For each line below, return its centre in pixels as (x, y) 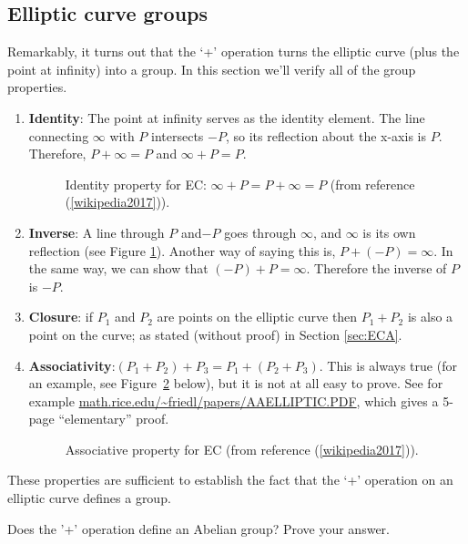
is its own (389, 232)
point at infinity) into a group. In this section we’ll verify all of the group (212, 69)
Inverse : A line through (97, 232)
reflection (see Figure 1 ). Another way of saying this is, (182, 250)
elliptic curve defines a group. (89, 498)
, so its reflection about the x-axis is (326, 135)
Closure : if (61, 317)
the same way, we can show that (118, 268)
